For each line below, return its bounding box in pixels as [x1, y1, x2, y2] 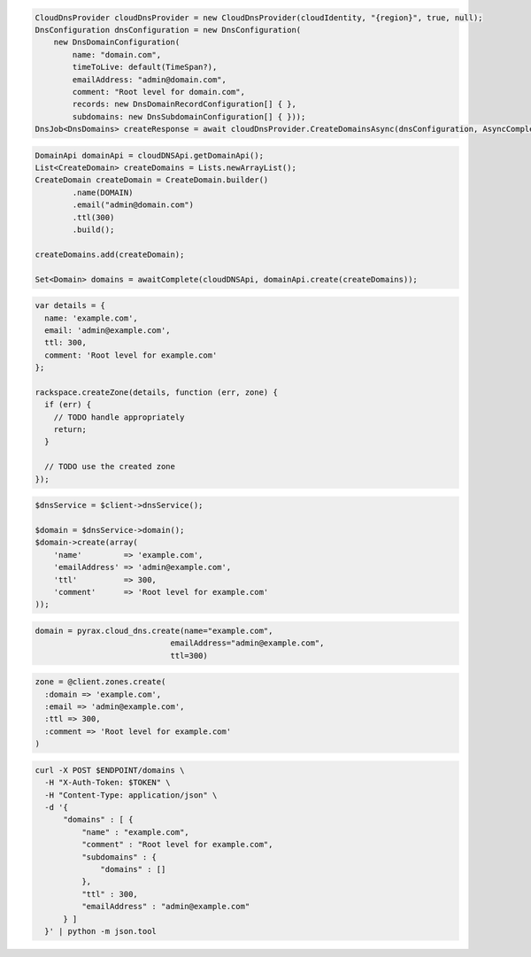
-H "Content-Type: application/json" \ [44, 790, 218, 800]
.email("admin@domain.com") [72, 200, 195, 210]
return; [53, 425, 88, 435]
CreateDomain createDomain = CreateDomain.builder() [35, 175, 269, 185]
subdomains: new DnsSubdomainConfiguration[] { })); [72, 112, 306, 121]
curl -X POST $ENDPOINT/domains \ [35, 765, 185, 775]
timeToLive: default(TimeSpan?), [72, 62, 218, 73]
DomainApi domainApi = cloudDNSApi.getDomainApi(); [35, 150, 265, 160]
